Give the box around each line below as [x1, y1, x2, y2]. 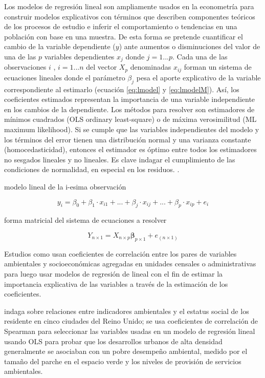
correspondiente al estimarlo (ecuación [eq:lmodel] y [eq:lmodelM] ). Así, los [4, 83, 239, 94]
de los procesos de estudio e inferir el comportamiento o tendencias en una [4, 21, 237, 32]
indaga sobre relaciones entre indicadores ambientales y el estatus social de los [4, 305, 249, 316]
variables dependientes [44, 51, 115, 61]
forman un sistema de [184, 61, 252, 72]
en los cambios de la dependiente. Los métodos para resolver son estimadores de [4, 103, 255, 114]
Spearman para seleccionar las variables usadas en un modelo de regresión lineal [4, 325, 255, 336]
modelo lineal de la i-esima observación [4, 181, 126, 192]
